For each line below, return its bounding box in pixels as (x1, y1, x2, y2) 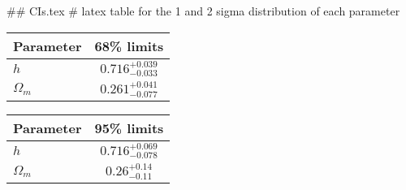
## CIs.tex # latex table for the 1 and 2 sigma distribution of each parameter (6, 2, 400, 19)
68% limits (94, 36, 164, 55)
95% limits (94, 118, 164, 137)
